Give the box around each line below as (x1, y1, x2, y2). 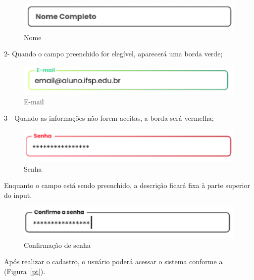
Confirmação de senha (24, 239, 91, 250)
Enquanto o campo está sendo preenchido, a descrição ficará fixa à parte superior (4, 180, 250, 190)
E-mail (24, 96, 44, 106)
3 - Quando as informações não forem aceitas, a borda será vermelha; (4, 113, 214, 123)
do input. (4, 190, 32, 200)
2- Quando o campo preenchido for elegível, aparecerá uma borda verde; (4, 48, 223, 59)
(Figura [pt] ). (4, 266, 46, 277)
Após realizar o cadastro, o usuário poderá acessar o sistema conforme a (4, 256, 223, 267)
